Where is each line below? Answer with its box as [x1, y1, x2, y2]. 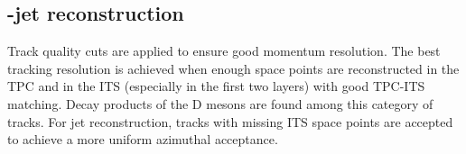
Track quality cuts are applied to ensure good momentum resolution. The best [7, 41, 441, 60]
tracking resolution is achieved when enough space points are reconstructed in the [7, 59, 460, 77]
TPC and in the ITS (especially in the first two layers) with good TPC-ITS [7, 77, 425, 95]
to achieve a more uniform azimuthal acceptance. [7, 130, 278, 149]
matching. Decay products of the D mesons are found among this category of [7, 94, 433, 113]
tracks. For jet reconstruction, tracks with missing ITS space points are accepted [7, 112, 453, 131]
